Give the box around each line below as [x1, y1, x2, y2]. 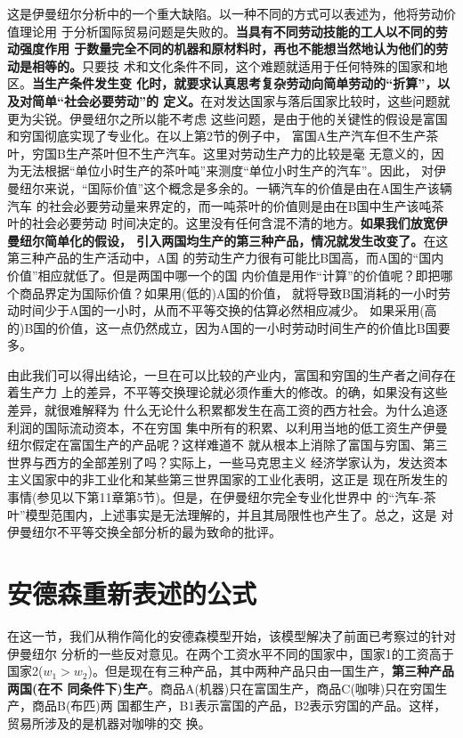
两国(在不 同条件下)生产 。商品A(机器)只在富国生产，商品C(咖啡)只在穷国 [7, 678, 435, 697]
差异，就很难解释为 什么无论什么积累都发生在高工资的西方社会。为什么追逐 [7, 401, 448, 419]
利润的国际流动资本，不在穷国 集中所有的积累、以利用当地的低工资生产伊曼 [7, 418, 448, 436]
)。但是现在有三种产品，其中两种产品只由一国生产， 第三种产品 [87, 661, 454, 680]
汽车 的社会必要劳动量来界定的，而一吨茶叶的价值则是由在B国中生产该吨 [7, 196, 432, 215]
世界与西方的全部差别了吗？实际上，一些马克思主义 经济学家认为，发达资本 [7, 452, 448, 471]
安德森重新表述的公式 [7, 575, 257, 611]
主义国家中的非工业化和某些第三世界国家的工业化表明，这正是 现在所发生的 [7, 470, 448, 489]
